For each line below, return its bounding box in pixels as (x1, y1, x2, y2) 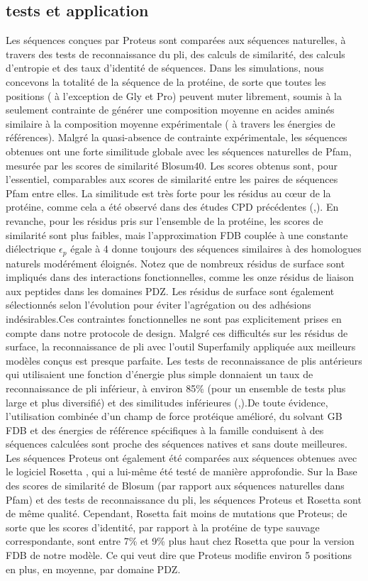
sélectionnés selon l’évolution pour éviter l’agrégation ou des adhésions (6, 297, 311, 312)
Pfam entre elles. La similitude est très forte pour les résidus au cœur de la (6, 185, 331, 200)
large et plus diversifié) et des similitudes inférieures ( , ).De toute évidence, (6, 394, 328, 409)
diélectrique (6, 241, 56, 256)
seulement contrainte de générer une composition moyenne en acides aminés (6, 102, 335, 117)
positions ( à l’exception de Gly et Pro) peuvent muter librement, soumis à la (6, 88, 342, 103)
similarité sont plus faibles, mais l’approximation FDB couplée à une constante (6, 227, 348, 242)
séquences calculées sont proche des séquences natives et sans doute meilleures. (6, 436, 347, 451)
